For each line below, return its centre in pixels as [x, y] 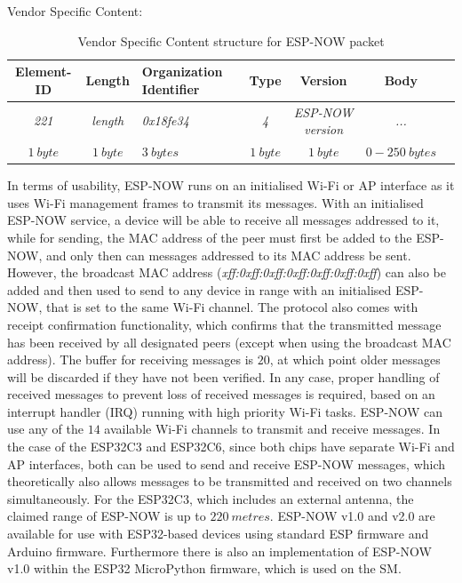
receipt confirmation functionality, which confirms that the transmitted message [224, 324]
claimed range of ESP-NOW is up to [107, 516]
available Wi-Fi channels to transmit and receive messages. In [272, 429]
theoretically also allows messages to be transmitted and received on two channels [230, 481]
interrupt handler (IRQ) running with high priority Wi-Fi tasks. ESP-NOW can [225, 411]
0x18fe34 [165, 120]
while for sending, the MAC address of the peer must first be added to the [210, 237]
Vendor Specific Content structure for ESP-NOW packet [231, 40]
